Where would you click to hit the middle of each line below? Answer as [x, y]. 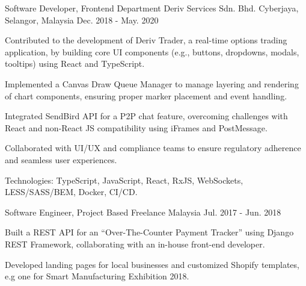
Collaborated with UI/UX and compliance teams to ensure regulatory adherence [153, 148]
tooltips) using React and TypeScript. [75, 64]
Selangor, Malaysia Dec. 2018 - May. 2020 [82, 20]
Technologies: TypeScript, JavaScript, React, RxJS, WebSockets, [124, 180]
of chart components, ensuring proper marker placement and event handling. [146, 95]
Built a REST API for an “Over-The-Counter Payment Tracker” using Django [149, 232]
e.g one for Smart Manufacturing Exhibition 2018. [97, 276]
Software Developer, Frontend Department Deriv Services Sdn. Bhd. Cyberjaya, [152, 8]
